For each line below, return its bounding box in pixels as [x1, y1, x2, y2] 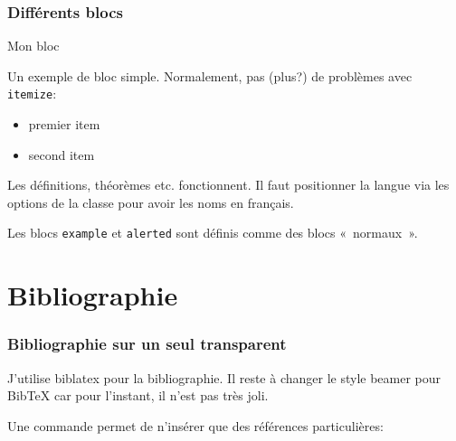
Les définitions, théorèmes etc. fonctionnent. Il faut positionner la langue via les [7, 175, 450, 194]
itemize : [7, 84, 57, 103]
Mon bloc [7, 36, 60, 55]
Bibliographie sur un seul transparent [7, 333, 287, 355]
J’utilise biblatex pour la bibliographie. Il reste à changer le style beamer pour [7, 368, 442, 387]
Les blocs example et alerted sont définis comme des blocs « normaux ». [7, 223, 418, 242]
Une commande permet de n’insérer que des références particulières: [7, 416, 384, 435]
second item [28, 145, 95, 164]
